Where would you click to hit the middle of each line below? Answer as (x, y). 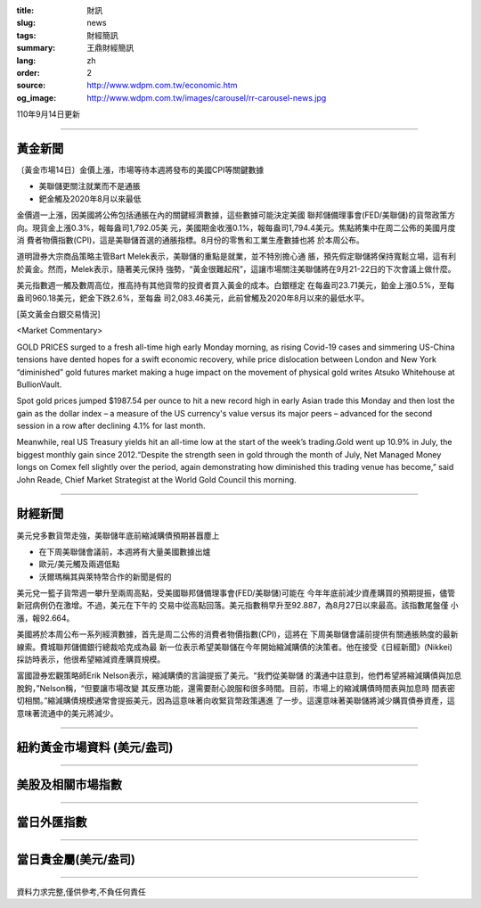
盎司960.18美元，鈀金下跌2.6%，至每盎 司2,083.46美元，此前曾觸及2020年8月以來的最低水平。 (193, 298)
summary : (36, 48)
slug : (26, 23)
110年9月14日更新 (48, 114)
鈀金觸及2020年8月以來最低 (90, 198)
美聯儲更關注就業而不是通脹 (90, 186)
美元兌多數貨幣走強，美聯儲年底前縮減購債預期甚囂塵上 (118, 535)
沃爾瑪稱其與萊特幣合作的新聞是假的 (105, 576)
